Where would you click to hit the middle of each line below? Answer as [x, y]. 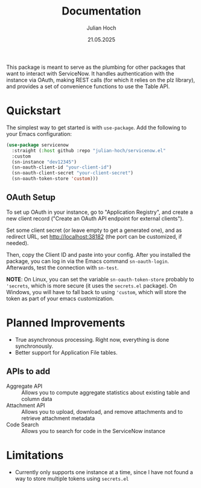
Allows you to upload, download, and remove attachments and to [102, 411]
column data [37, 399]
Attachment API [26, 405]
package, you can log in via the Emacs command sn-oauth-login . [88, 261]
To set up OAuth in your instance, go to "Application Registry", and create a [100, 212]
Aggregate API [24, 386]
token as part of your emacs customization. [60, 298]
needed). [18, 243]
